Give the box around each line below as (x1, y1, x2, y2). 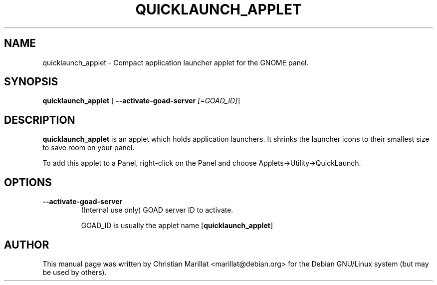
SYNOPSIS (4, 75, 58, 88)
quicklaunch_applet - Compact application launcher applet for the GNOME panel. (42, 58, 309, 67)
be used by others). (42, 268, 107, 277)
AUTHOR (4, 238, 49, 251)
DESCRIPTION (4, 113, 75, 126)
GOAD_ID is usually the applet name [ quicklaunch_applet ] (81, 221, 273, 230)
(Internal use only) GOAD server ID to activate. (81, 206, 233, 215)
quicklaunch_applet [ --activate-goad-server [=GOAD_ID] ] (42, 96, 240, 105)
